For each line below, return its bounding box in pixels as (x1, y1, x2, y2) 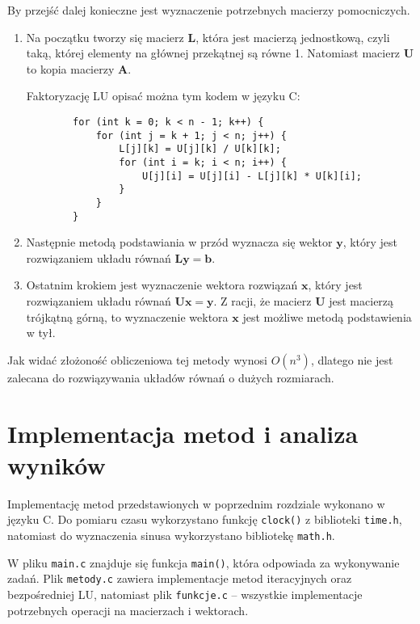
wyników (7, 448, 106, 481)
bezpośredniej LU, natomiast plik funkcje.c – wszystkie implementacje (7, 585, 363, 602)
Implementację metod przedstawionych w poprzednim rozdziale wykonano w (7, 495, 385, 512)
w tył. (26, 324, 56, 341)
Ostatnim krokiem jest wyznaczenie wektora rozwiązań (26, 276, 298, 293)
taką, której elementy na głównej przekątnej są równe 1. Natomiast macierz (26, 44, 401, 61)
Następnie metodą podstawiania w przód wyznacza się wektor (26, 234, 333, 251)
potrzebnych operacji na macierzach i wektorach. (7, 601, 249, 618)
